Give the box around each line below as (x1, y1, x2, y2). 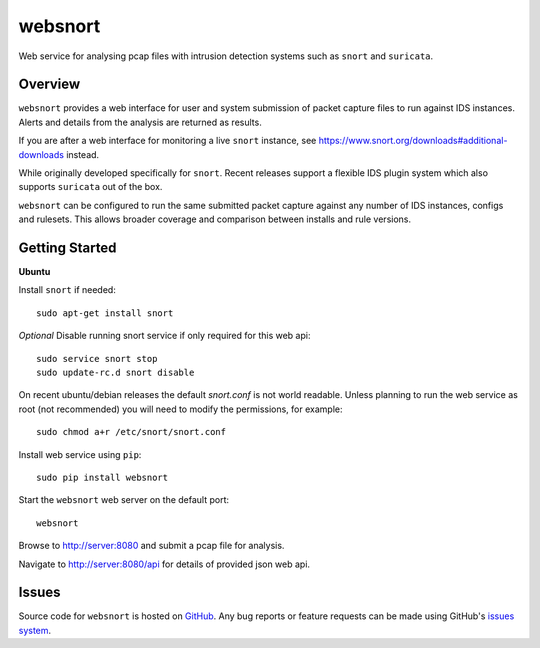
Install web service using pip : (18, 448, 142, 460)
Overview (18, 76, 81, 93)
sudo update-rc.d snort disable (36, 367, 195, 379)
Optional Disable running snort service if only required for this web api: (18, 330, 311, 342)
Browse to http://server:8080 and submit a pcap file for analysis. (18, 540, 285, 552)
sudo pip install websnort (36, 472, 169, 483)
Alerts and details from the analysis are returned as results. (18, 116, 262, 128)
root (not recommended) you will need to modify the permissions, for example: (18, 403, 343, 415)
